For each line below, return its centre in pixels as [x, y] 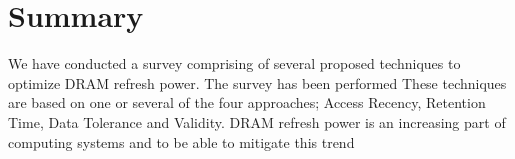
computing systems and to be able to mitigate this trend [181, 141]
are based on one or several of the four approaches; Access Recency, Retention [247, 102]
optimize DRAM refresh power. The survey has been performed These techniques [257, 82]
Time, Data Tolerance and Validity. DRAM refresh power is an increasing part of [257, 121]
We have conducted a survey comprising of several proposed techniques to [234, 63]
